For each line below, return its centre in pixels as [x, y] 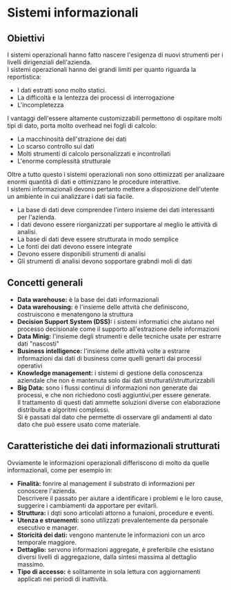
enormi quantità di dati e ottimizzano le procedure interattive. [94, 182]
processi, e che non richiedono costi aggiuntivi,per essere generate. [114, 394]
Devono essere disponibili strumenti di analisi [81, 254]
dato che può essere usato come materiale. [79, 424]
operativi [30, 365]
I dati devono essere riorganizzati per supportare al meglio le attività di [117, 225]
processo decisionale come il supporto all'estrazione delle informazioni [118, 329]
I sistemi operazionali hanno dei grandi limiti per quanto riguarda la [102, 69]
